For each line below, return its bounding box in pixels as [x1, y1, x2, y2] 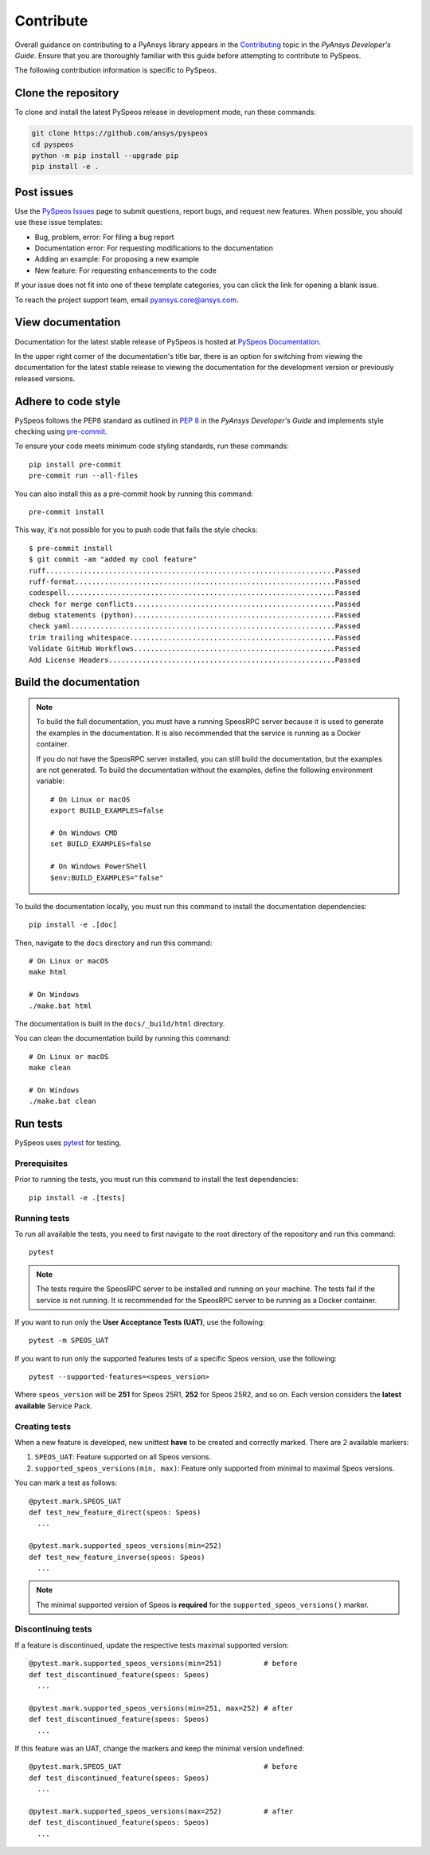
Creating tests [14, 1420, 72, 1432]
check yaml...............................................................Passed [29, 622, 361, 631]
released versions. [14, 373, 76, 383]
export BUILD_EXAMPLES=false [50, 806, 164, 815]
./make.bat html [29, 1001, 92, 1010]
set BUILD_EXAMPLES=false [50, 840, 151, 849]
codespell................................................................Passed [29, 589, 361, 597]
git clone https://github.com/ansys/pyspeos [31, 128, 209, 138]
